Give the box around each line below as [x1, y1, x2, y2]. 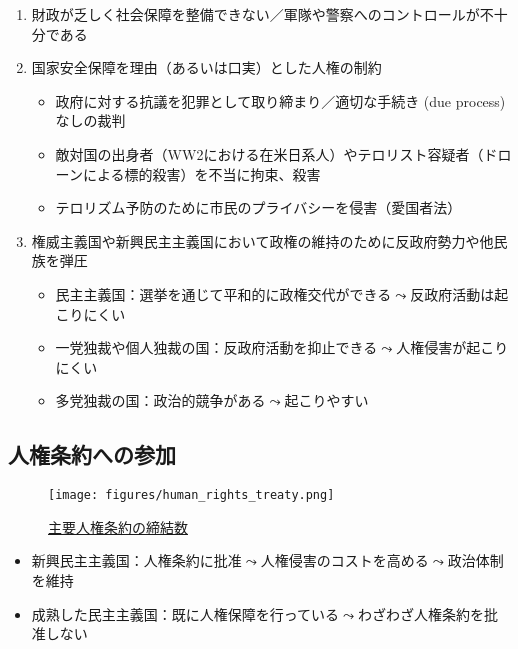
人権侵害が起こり [396, 337, 509, 358]
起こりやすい [284, 390, 369, 411]
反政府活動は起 [410, 283, 509, 304]
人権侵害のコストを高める [260, 550, 429, 571]
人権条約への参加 [8, 439, 176, 470]
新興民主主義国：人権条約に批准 [31, 550, 242, 571]
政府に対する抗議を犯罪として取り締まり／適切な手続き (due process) [55, 90, 506, 111]
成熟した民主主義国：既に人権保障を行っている [31, 603, 340, 624]
